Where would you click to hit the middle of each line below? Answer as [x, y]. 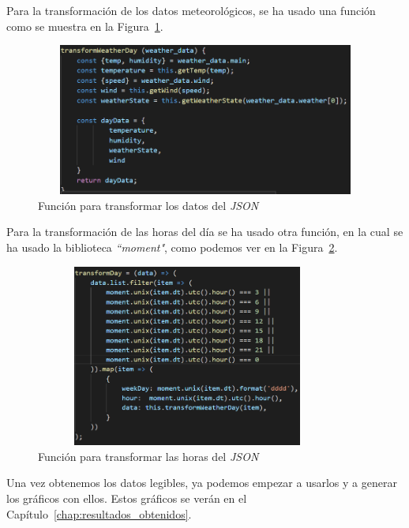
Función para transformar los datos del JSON [148, 205]
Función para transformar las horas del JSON [148, 456]
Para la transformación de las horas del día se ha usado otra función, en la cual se [205, 232]
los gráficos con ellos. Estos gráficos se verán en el [127, 498]
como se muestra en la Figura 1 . [85, 26]
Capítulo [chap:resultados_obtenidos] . [99, 513]
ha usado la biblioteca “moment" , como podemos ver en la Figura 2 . [172, 247]
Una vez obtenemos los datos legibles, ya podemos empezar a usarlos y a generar [202, 483]
